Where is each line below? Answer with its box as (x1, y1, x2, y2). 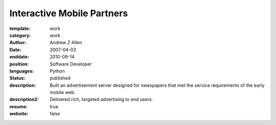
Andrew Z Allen (50, 40, 82, 46)
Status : (9, 75, 26, 81)
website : (9, 111, 29, 117)
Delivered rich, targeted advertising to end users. (50, 97, 153, 103)
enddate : (9, 54, 29, 60)
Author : (9, 40, 27, 46)
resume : (9, 103, 28, 109)
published (50, 75, 71, 81)
